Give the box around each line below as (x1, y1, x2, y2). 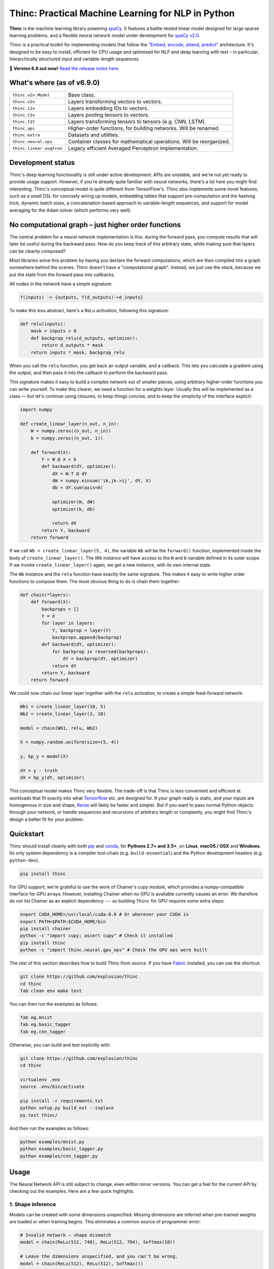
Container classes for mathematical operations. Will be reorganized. (67, 138, 230, 145)
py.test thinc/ (20, 1112, 58, 1118)
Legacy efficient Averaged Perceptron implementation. (67, 145, 199, 152)
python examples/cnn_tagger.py (20, 1153, 98, 1159)
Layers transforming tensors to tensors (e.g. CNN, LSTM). (67, 118, 207, 125)
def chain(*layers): (20, 592, 71, 597)
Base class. (67, 91, 95, 98)
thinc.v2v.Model (12, 92, 50, 97)
